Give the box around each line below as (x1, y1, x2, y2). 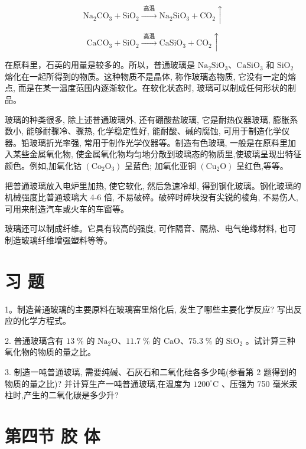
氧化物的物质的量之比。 (5, 346, 96, 358)
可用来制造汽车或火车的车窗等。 (5, 202, 129, 214)
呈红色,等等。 (236, 159, 288, 171)
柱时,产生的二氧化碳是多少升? (5, 389, 119, 401)
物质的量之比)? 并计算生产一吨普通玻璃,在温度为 (5, 377, 191, 389)
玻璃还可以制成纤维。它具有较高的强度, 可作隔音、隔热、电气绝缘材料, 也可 (5, 222, 297, 235)
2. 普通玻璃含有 (5, 334, 64, 346)
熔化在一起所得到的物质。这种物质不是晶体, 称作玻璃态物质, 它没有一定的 (5, 70, 288, 82)
